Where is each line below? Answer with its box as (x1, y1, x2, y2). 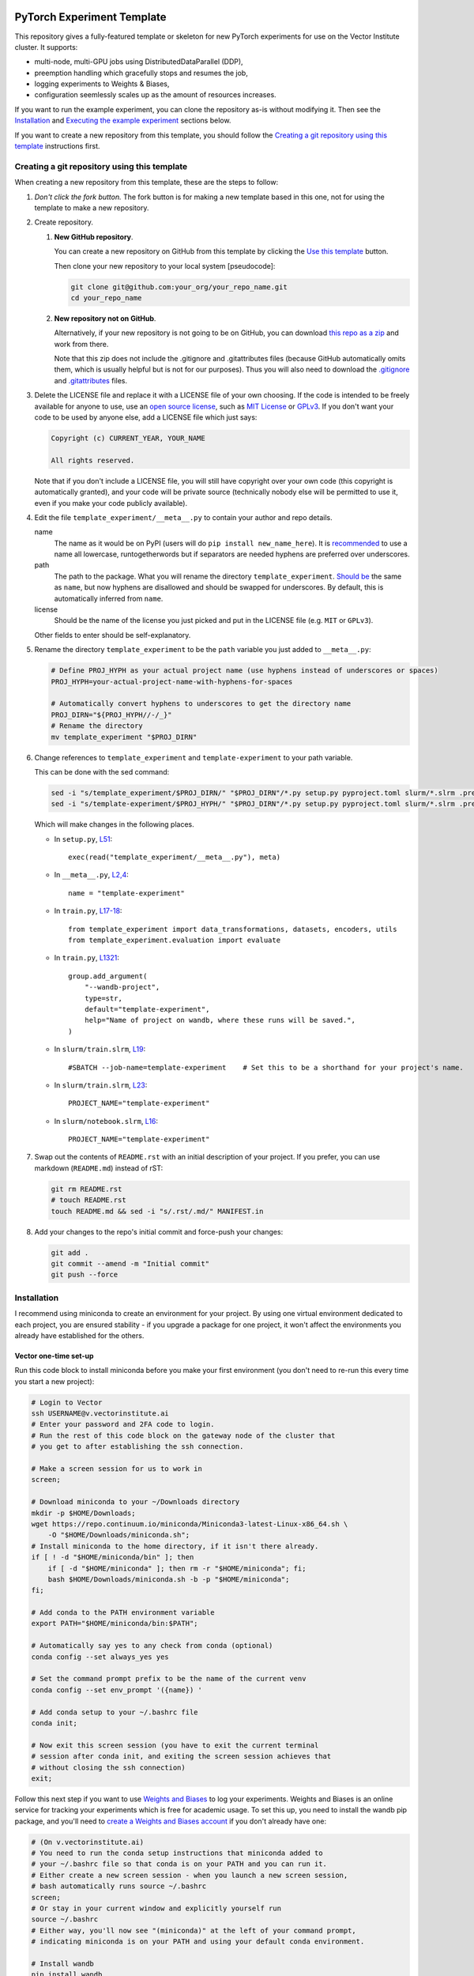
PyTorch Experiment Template (14, 10, 167, 24)
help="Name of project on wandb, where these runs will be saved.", (84, 1016, 355, 1025)
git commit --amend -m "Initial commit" (51, 1259, 209, 1268)
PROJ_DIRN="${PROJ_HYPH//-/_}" (51, 710, 173, 719)
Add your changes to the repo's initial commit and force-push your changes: (34, 1227, 284, 1236)
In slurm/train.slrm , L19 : (54, 1044, 146, 1054)
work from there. (54, 339, 109, 349)
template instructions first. (14, 141, 100, 151)
